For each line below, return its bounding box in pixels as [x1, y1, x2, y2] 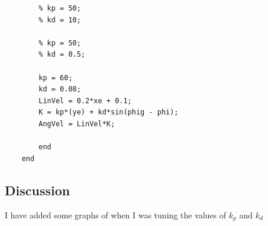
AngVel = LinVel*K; [38, 119, 115, 128]
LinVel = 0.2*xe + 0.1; [38, 96, 132, 105]
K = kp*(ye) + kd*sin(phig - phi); [38, 108, 179, 117]
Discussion [5, 181, 70, 199]
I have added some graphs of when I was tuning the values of [5, 208, 227, 221]
